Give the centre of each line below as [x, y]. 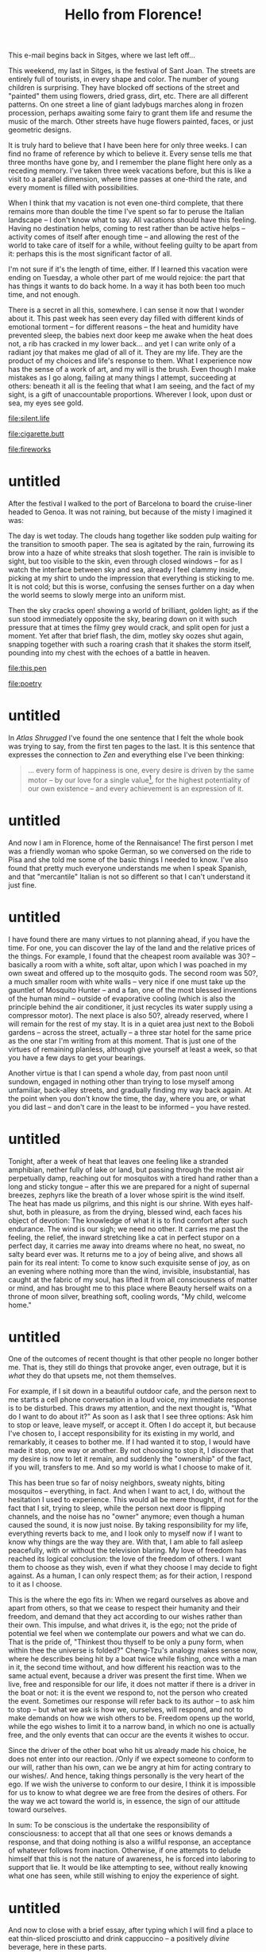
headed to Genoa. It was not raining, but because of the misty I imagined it [130, 512]
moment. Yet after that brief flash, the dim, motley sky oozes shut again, [126, 636]
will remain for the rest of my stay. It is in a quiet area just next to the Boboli [131, 1024]
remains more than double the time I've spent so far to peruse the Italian [126, 212]
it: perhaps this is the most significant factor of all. [90, 254]
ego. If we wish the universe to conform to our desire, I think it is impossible [132, 1784]
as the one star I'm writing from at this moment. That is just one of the [122, 1040]
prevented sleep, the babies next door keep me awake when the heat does [131, 335]
